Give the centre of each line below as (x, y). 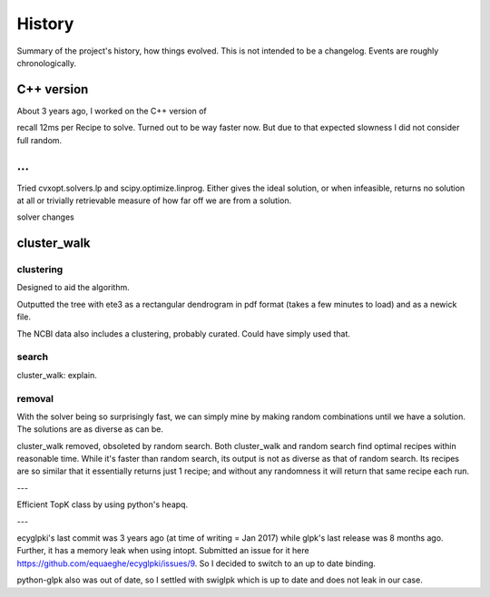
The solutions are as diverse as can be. (90, 429)
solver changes (45, 217)
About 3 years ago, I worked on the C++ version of (112, 111)
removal (35, 398)
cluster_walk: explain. (57, 375)
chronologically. (47, 63)
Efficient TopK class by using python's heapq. (103, 504)
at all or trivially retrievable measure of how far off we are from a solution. (154, 201)
